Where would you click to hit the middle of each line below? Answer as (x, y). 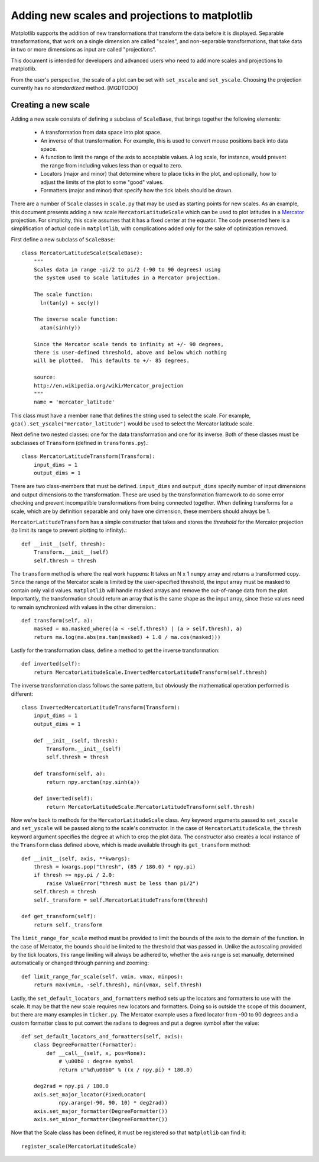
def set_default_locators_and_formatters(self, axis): (102, 1037)
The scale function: (63, 295)
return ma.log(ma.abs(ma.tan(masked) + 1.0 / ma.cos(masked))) (127, 637)
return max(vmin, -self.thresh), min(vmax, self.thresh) (118, 985)
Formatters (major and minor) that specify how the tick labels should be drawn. (137, 190)
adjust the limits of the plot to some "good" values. (102, 182)
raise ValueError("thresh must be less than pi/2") (123, 883)
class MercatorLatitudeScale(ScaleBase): (82, 253)
